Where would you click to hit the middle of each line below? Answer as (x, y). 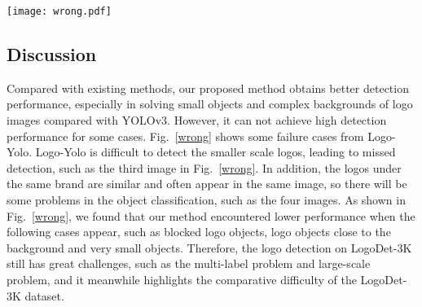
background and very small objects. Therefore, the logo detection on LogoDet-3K (209, 247)
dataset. (44, 295)
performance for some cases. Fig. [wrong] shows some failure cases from (185, 136)
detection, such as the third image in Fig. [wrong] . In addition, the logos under (204, 167)
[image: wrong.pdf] (59, 11)
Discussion (52, 54)
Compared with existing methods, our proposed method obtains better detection (208, 88)
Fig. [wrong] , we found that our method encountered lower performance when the (211, 215)
